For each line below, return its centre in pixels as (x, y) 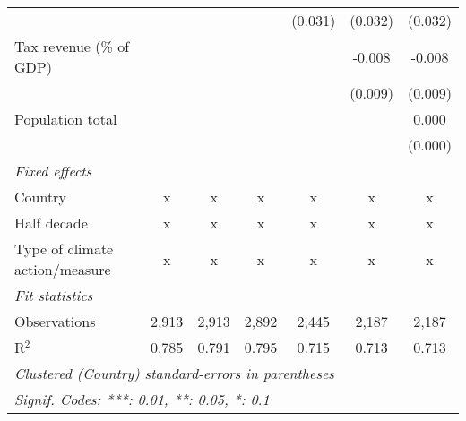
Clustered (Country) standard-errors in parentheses (174, 373)
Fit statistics (54, 295)
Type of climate (64, 249)
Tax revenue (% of (72, 46)
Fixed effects (53, 171)
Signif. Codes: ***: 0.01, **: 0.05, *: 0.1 (142, 399)
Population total (66, 119)
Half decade (51, 223)
